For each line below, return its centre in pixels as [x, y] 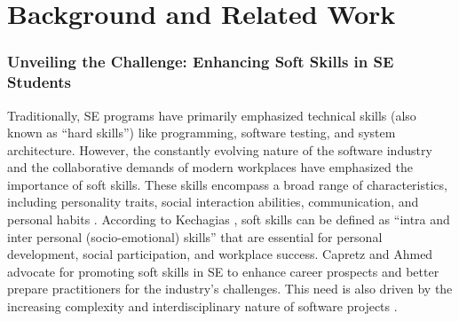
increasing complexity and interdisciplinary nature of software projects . [202, 306]
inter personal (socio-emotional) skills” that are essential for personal [195, 236]
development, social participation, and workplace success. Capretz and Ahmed [220, 254]
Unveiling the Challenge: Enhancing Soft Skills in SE [201, 62]
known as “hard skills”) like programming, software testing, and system [202, 133]
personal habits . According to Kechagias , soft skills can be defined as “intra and [229, 219]
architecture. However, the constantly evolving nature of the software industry [220, 149]
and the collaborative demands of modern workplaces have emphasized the [210, 167]
